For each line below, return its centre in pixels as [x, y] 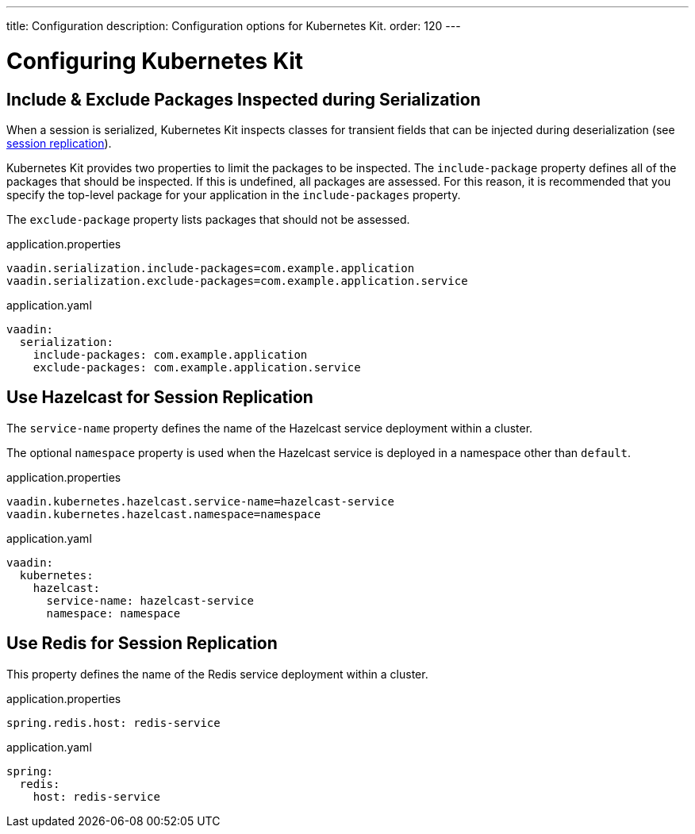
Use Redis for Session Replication [142, 644]
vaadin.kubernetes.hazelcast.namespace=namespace [164, 514]
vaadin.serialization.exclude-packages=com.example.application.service [237, 281]
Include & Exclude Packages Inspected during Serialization [244, 99]
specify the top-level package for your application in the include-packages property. [234, 194]
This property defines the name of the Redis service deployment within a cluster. [217, 674]
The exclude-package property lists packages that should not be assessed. [208, 219]
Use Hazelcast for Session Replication [160, 398]
